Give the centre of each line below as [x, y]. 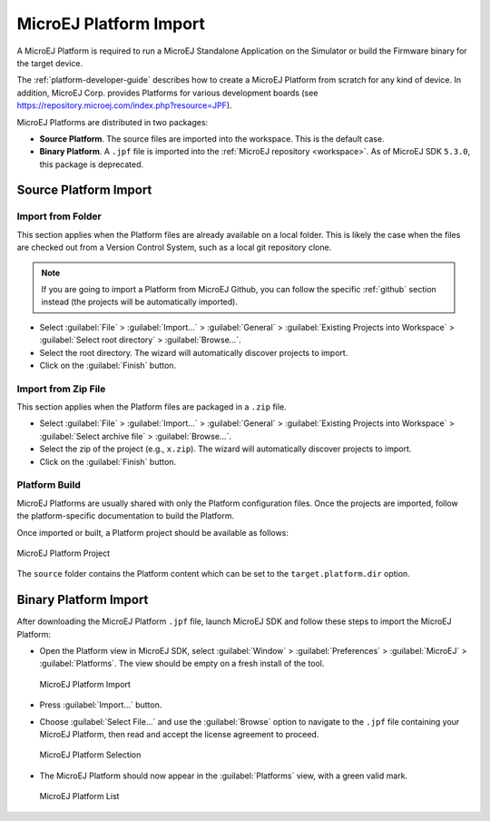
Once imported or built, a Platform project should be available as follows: [153, 532]
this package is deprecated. [92, 164]
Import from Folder [59, 216]
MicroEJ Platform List [79, 796]
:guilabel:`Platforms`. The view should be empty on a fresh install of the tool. [182, 664]
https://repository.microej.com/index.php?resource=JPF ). [124, 105]
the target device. [50, 63]
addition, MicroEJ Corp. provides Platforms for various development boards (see [167, 93]
